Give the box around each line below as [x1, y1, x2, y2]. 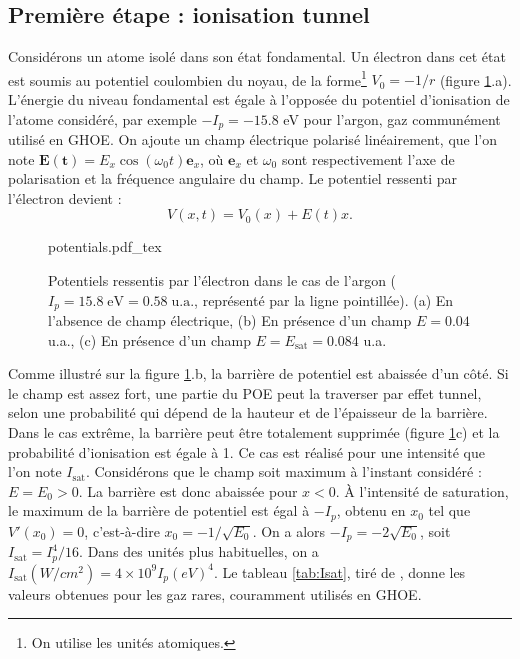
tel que [428, 500, 471, 521]
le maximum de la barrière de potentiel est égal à [8, 500, 310, 521]
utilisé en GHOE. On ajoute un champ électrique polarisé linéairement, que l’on [8, 129, 498, 150]
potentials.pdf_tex [48, 236, 162, 257]
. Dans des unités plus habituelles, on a [79, 541, 319, 562]
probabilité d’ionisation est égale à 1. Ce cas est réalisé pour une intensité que [8, 441, 485, 462]
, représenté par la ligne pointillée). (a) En [194, 289, 454, 310]
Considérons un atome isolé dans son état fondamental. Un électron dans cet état [8, 46, 506, 67]
